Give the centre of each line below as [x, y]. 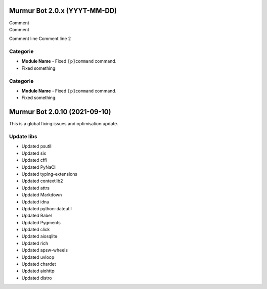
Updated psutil [37, 146]
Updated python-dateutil [46, 208]
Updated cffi [34, 160]
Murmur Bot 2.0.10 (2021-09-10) [60, 112]
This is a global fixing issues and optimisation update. [64, 124]
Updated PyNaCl [39, 167]
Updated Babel [37, 216]
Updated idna [35, 202]
